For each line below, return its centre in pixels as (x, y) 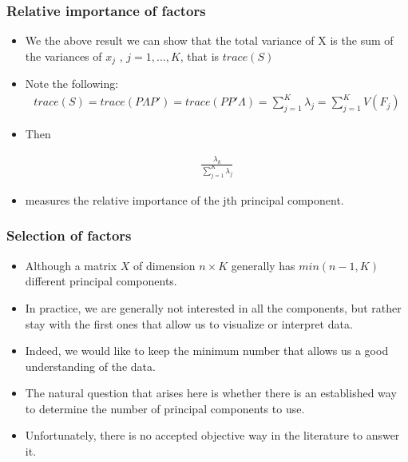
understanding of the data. (90, 366)
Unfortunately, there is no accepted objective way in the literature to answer (212, 435)
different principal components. (101, 281)
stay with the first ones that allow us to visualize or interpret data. (189, 323)
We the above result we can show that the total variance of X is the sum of (209, 40)
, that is (200, 56)
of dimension (164, 265)
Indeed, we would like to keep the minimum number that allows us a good (207, 350)
